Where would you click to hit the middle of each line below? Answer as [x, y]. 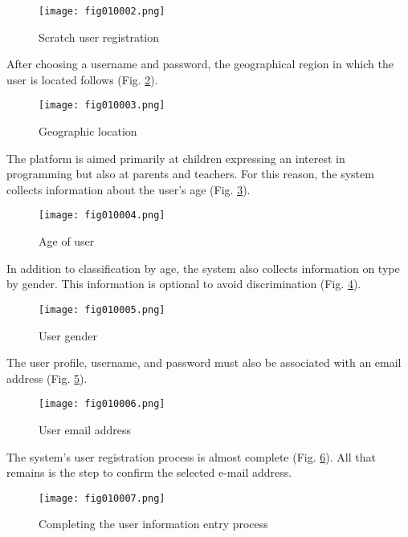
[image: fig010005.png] [102, 309]
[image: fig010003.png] [102, 106]
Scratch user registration [99, 37]
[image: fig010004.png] [102, 216]
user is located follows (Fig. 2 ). [82, 79]
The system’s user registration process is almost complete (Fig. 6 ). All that [191, 456]
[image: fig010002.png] [102, 11]
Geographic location [88, 131]
